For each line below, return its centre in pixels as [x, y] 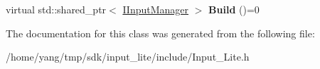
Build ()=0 [234, 9]
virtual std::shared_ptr [56, 9]
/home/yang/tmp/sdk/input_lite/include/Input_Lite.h [128, 57]
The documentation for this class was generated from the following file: [160, 33]
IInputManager [156, 9]
